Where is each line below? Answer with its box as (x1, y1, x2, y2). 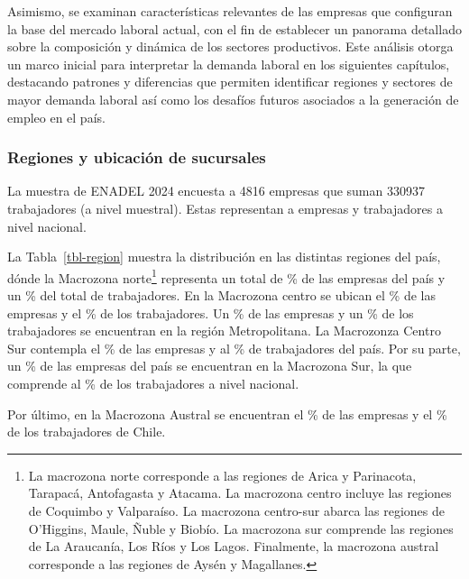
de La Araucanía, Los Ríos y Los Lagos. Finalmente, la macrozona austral (28, 537, 439, 556)
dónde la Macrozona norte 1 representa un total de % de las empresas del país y (7, 265, 446, 287)
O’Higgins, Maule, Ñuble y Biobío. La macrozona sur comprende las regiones (28, 519, 454, 538)
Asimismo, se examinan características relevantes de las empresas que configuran (7, 2, 453, 20)
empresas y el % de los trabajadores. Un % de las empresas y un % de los (7, 303, 414, 322)
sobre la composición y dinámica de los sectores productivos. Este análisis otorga (7, 37, 454, 56)
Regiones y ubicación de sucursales (7, 146, 266, 169)
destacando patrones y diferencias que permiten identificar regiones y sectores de (7, 72, 453, 91)
